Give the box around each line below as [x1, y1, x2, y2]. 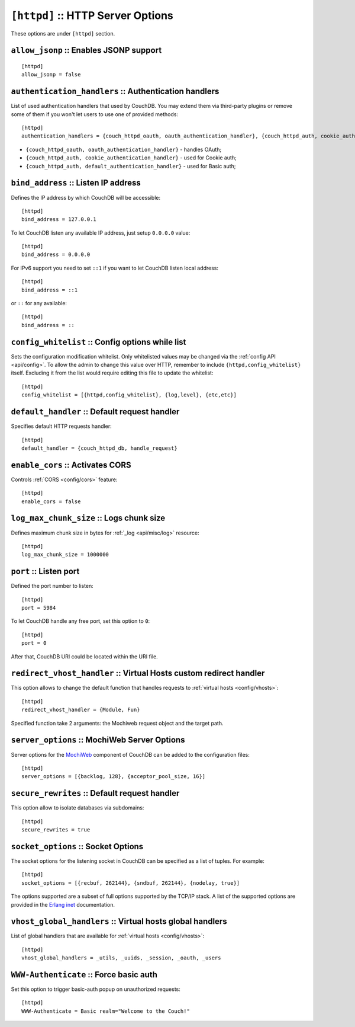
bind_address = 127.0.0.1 [21, 216, 97, 223]
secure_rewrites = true [21, 827, 91, 833]
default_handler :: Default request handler [11, 407, 180, 417]
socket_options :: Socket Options [11, 842, 144, 852]
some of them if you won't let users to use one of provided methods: [11, 110, 179, 118]
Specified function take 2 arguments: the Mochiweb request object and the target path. [11, 719, 224, 727]
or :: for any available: [11, 300, 67, 307]
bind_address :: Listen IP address [11, 178, 141, 188]
